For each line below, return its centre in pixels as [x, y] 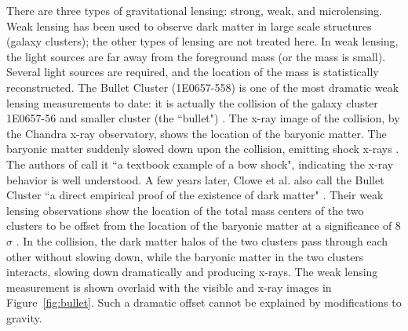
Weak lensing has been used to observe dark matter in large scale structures [189, 25]
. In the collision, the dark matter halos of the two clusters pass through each [202, 240]
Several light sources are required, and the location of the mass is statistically [193, 72]
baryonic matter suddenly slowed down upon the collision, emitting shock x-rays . [203, 149]
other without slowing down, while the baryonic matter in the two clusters [185, 256]
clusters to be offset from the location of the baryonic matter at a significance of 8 [204, 226]
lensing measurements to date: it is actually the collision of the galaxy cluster [192, 102]
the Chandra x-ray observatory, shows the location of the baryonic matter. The [197, 133]
